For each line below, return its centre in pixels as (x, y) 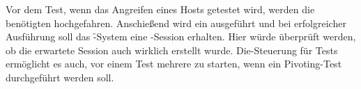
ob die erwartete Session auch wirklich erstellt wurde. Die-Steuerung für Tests (172, 50)
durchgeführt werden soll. (60, 77)
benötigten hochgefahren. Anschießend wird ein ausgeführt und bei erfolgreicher (176, 23)
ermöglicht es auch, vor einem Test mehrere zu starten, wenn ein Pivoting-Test (174, 64)
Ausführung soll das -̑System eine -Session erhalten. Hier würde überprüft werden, (181, 37)
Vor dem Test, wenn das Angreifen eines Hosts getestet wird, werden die (160, 9)
